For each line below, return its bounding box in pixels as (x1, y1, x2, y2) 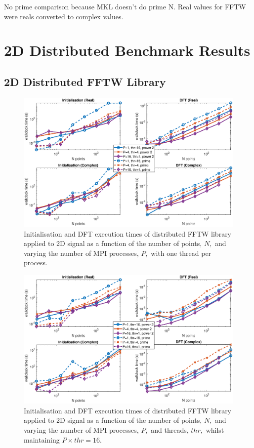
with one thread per (151, 247, 212, 258)
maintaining (24, 434, 60, 445)
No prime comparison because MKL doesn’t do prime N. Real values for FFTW (4, 1, 246, 11)
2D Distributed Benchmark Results (4, 40, 251, 60)
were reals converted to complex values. (4, 11, 124, 21)
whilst (206, 425, 224, 435)
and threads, (151, 425, 189, 435)
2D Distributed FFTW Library (4, 74, 166, 89)
